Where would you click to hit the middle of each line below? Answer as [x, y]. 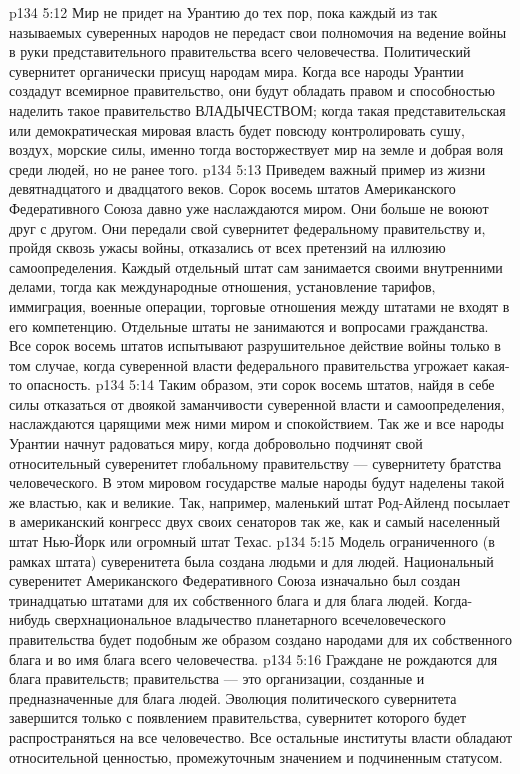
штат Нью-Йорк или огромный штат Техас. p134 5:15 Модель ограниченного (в [252, 541]
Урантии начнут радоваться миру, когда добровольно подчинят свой [216, 443]
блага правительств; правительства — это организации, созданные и [217, 678]
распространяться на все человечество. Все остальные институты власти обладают [261, 736]
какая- [491, 364]
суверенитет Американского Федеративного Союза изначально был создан [235, 580]
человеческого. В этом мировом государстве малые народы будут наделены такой [257, 482]
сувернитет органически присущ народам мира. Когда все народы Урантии [236, 70]
